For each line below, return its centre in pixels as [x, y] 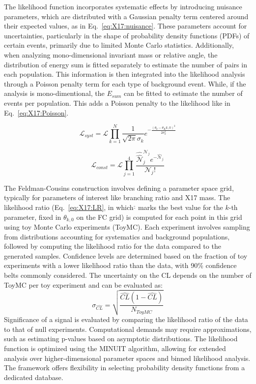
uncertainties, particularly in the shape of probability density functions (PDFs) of [127, 35]
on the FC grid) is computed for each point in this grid [159, 217]
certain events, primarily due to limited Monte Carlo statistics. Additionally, [119, 45]
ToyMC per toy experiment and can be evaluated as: [83, 284]
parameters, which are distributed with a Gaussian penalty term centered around [126, 16]
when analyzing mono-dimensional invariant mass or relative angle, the [111, 54]
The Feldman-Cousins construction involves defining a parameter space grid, [119, 188]
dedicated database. [34, 377]
